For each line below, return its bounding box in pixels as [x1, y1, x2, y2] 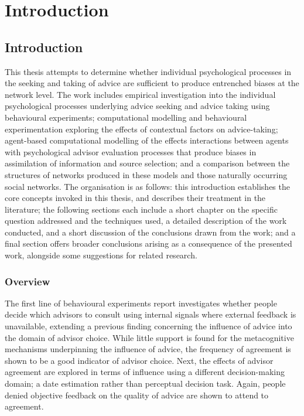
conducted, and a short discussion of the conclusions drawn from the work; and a [5, 226, 296, 238]
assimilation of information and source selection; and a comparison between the [5, 157, 290, 169]
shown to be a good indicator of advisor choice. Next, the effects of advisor [5, 354, 274, 366]
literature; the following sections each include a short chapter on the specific [5, 203, 278, 215]
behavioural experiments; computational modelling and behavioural [5, 111, 247, 123]
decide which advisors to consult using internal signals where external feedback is [5, 308, 296, 320]
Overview [5, 274, 50, 288]
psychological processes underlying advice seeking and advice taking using [5, 100, 270, 112]
